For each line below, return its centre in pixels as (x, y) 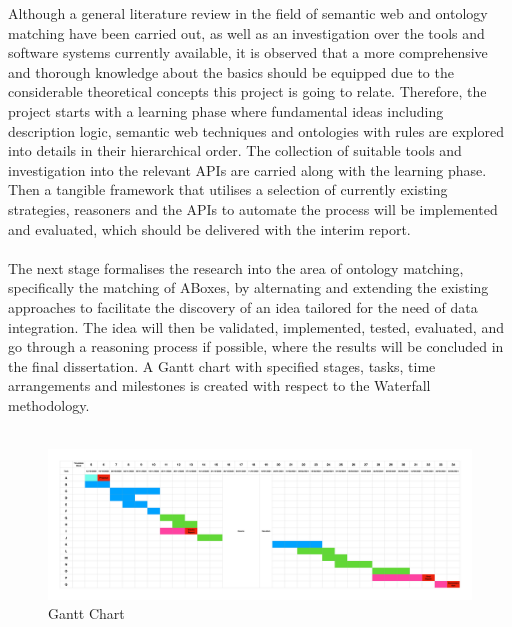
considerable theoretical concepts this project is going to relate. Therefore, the (247, 91)
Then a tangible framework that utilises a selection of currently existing (228, 189)
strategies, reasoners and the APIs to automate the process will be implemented (253, 208)
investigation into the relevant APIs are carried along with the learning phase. (247, 169)
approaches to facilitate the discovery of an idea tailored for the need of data (243, 306)
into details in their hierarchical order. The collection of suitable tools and (235, 150)
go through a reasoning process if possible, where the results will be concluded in (256, 346)
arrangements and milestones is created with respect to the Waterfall (219, 385)
